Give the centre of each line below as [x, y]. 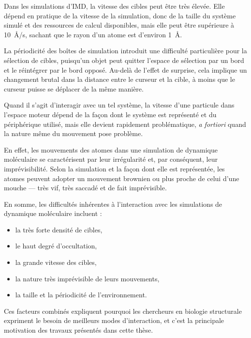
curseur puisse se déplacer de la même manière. [74, 88]
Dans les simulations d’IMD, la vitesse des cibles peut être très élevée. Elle [114, 6]
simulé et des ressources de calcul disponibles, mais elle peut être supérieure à [119, 25]
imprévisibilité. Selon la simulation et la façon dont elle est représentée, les [114, 168]
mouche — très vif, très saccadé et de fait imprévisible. [85, 188]
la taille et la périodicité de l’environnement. [81, 295]
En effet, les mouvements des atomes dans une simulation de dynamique [111, 149]
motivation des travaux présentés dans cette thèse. [79, 330]
